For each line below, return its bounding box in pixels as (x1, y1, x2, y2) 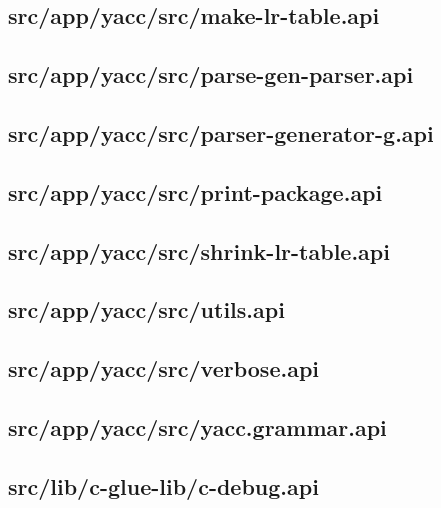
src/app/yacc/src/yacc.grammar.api (8, 411, 387, 442)
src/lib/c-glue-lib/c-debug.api (8, 470, 319, 501)
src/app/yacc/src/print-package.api (8, 176, 383, 207)
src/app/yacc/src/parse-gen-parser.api (8, 59, 414, 90)
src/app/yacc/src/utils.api (8, 294, 285, 325)
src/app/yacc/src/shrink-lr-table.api (8, 235, 390, 266)
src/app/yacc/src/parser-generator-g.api (8, 117, 434, 148)
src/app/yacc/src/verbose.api (8, 353, 320, 384)
